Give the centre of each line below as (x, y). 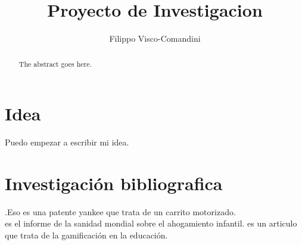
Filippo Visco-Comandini (155, 38)
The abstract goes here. (55, 63)
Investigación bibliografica (114, 183)
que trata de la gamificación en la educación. (86, 235)
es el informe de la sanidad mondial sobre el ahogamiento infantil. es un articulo (151, 223)
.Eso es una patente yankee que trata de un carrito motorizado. (120, 211)
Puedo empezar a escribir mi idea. (67, 142)
